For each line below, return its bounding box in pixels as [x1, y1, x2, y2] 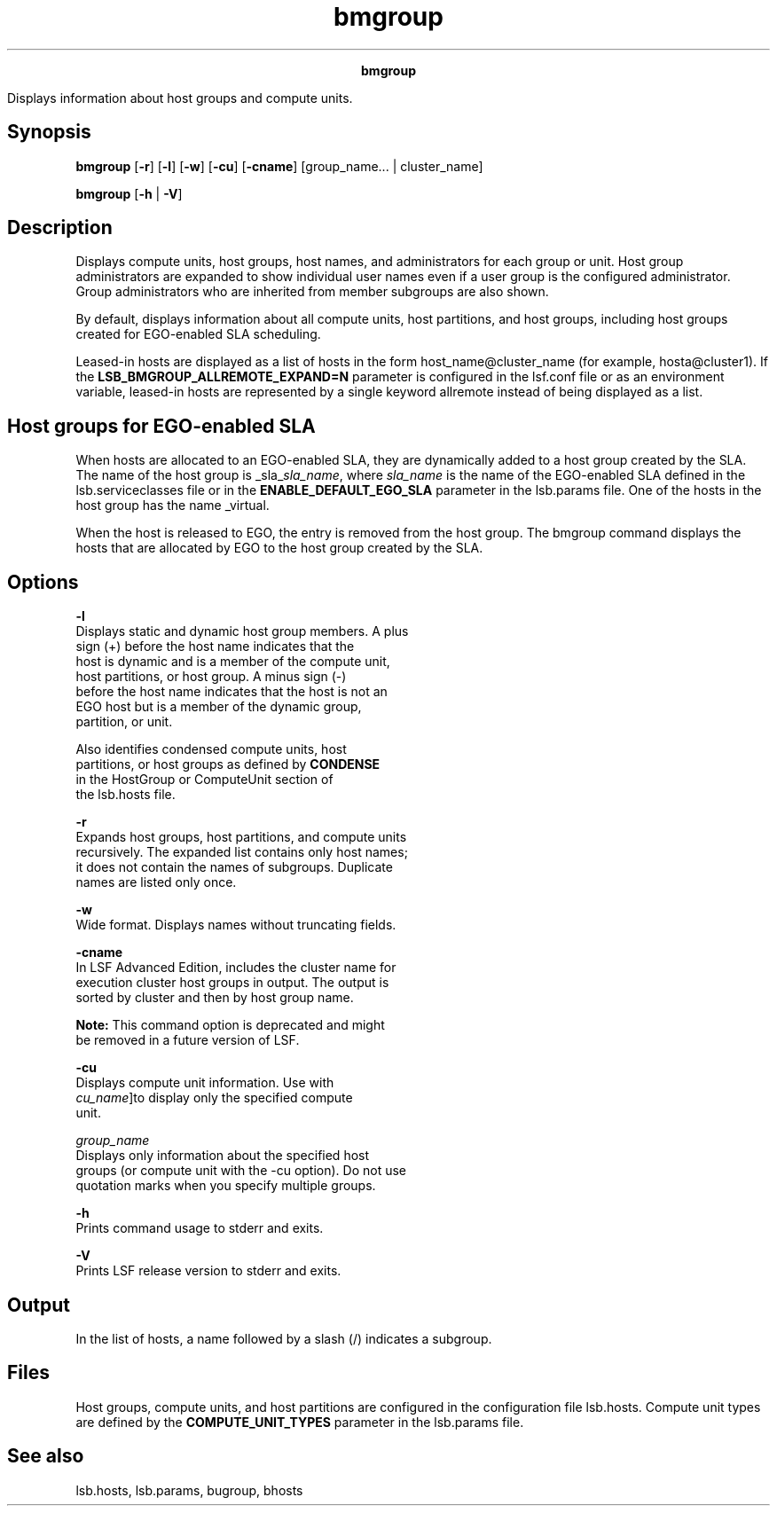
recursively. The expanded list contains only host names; [75, 844, 408, 860]
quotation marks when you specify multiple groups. [75, 1178, 376, 1194]
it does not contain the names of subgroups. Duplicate [75, 859, 393, 875]
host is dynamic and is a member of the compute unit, [75, 654, 390, 670]
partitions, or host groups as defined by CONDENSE [75, 756, 381, 772]
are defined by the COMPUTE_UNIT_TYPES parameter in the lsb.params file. [75, 1414, 524, 1430]
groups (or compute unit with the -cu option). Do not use [75, 1163, 407, 1179]
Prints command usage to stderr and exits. [75, 1220, 324, 1236]
